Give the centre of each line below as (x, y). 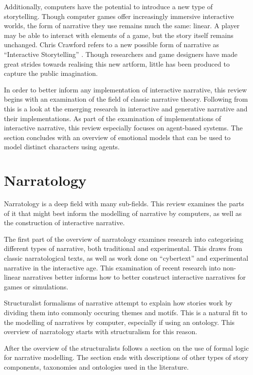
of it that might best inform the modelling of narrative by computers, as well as (123, 213)
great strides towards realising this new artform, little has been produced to (117, 63)
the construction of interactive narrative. (64, 223)
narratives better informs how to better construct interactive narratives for (134, 277)
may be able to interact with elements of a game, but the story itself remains (119, 35)
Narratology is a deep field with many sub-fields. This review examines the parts (124, 204)
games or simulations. (36, 286)
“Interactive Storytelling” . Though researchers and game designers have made (121, 54)
